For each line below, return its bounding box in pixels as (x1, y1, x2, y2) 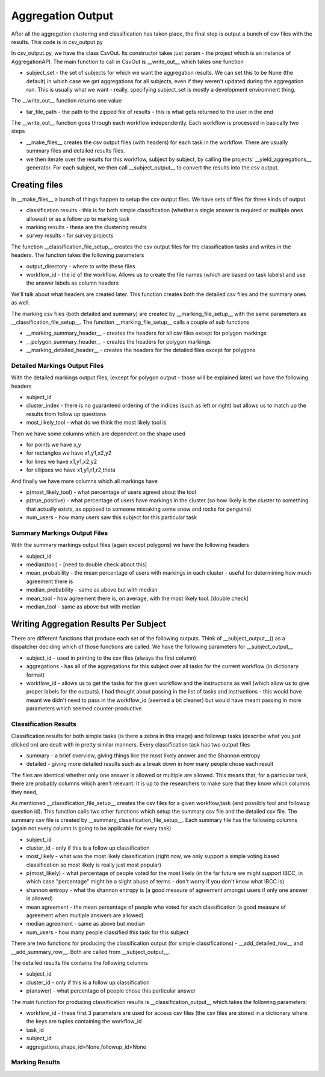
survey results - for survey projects (26, 232, 114, 239)
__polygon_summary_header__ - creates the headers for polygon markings (26, 338, 211, 345)
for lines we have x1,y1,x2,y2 (26, 458, 97, 465)
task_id (26, 1026, 45, 1034)
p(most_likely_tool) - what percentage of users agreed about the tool (26, 488, 197, 496)
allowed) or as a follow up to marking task (26, 215, 130, 223)
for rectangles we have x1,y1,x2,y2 (26, 449, 112, 456)
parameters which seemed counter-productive (26, 705, 142, 712)
